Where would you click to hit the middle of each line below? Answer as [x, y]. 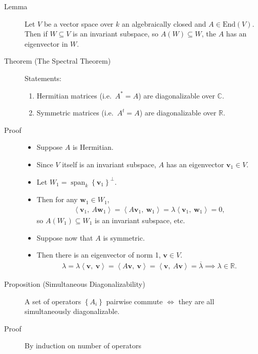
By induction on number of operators [83, 346]
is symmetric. [124, 237]
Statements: [43, 78]
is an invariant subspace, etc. [140, 220]
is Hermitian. [93, 147]
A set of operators [53, 301]
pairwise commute [134, 301]
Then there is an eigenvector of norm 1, [99, 255]
